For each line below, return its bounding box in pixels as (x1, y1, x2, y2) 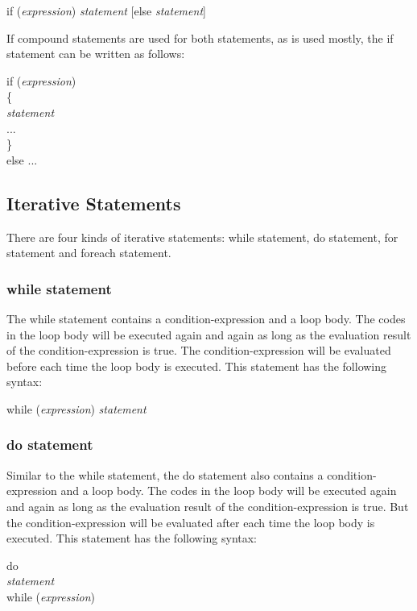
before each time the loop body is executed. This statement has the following (6, 357, 387, 374)
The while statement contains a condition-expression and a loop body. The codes (6, 310, 406, 326)
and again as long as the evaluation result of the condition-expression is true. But (6, 497, 409, 514)
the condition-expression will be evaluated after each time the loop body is (6, 513, 375, 530)
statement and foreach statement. (6, 244, 171, 261)
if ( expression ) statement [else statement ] (6, 2, 206, 19)
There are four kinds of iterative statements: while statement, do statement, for (6, 228, 398, 245)
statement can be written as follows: (6, 45, 185, 62)
